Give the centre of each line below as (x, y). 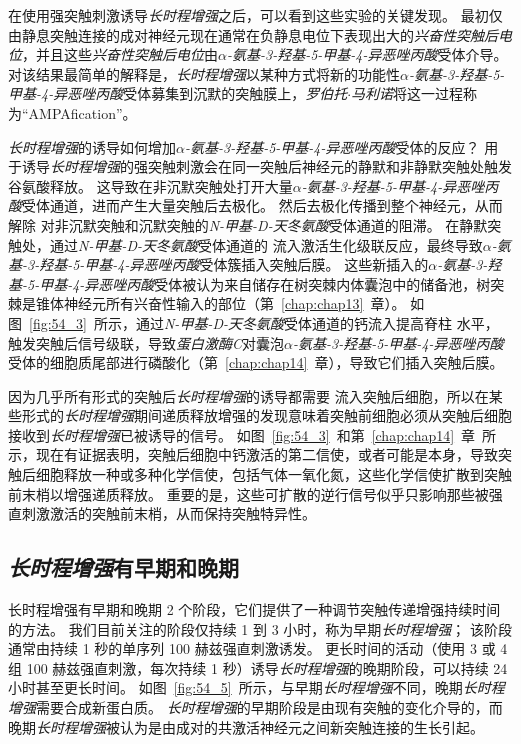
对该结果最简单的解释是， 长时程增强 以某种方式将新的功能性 (204, 73)
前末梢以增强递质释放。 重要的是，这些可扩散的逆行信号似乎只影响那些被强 (255, 493)
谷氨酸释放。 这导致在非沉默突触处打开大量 (150, 185)
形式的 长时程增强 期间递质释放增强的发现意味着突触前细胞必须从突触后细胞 (266, 415)
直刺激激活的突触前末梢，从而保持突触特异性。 (162, 513)
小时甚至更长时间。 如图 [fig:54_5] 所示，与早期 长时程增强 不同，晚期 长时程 (256, 687)
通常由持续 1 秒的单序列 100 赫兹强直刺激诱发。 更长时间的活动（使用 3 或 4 (258, 648)
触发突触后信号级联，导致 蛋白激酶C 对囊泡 (146, 342)
